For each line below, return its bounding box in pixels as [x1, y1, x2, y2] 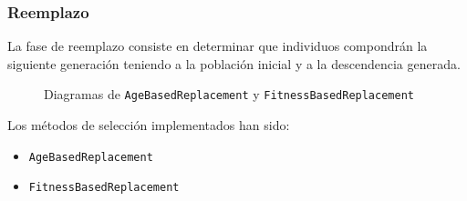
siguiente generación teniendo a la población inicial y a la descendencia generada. [7, 54, 461, 73]
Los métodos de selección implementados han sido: [7, 116, 290, 135]
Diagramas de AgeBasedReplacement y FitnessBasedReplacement [44, 85, 414, 104]
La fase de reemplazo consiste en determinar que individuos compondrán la [7, 36, 428, 55]
